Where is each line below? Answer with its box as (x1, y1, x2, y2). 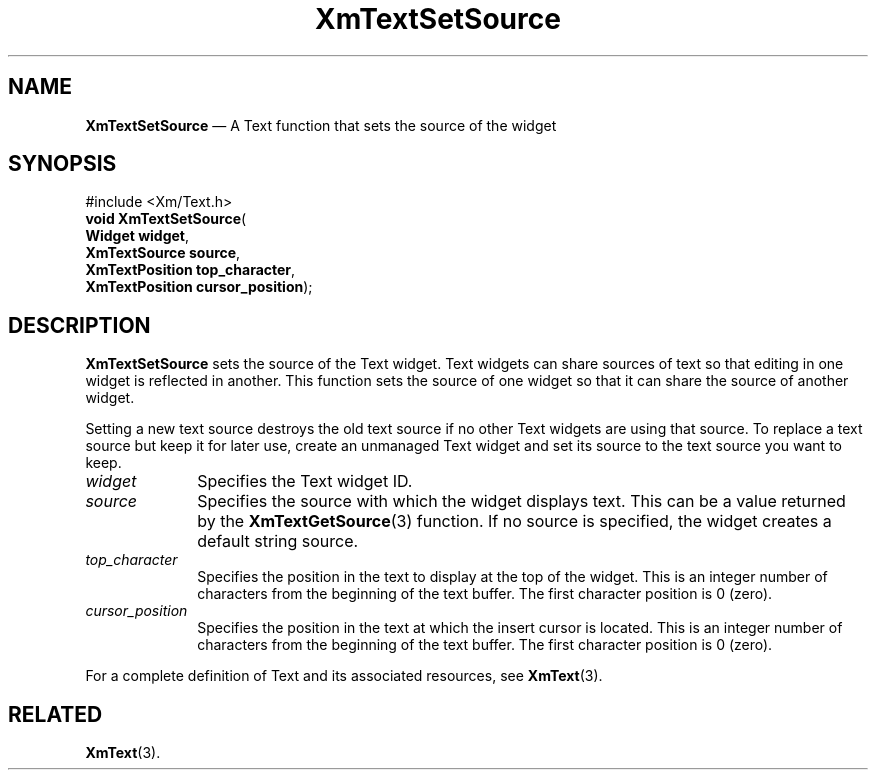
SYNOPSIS (8, 151, 117, 177)
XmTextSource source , (85, 244, 241, 262)
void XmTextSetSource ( (85, 210, 247, 228)
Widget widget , (85, 227, 190, 245)
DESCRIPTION (8, 312, 151, 338)
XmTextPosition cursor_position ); (85, 278, 313, 296)
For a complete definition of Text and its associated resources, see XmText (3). (85, 667, 603, 685)
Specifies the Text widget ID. (197, 471, 413, 492)
